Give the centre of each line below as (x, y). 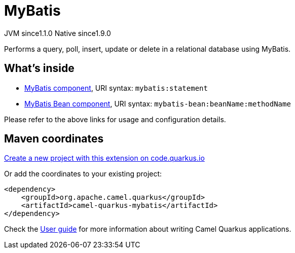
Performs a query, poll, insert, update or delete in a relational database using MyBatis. (147, 49)
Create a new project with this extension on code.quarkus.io (104, 158)
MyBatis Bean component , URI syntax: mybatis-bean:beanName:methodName (158, 103)
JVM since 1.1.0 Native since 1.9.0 (58, 33)
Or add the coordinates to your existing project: (83, 174)
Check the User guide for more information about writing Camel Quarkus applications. (148, 229)
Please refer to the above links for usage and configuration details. (115, 119)
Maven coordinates (54, 139)
